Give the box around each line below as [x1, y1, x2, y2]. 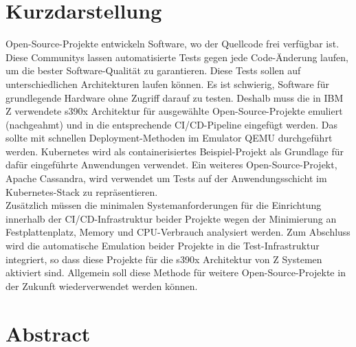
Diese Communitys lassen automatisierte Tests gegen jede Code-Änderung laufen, [5, 49, 348, 64]
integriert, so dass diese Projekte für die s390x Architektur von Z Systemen [5, 251, 322, 266]
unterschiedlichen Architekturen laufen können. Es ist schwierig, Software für [5, 76, 329, 91]
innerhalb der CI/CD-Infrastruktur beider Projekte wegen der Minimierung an [5, 211, 337, 225]
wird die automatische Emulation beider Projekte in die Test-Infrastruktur [5, 238, 320, 253]
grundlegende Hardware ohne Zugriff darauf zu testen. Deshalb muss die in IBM [5, 90, 344, 104]
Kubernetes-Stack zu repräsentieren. [5, 184, 158, 199]
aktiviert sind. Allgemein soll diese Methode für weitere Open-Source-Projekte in [5, 265, 346, 280]
